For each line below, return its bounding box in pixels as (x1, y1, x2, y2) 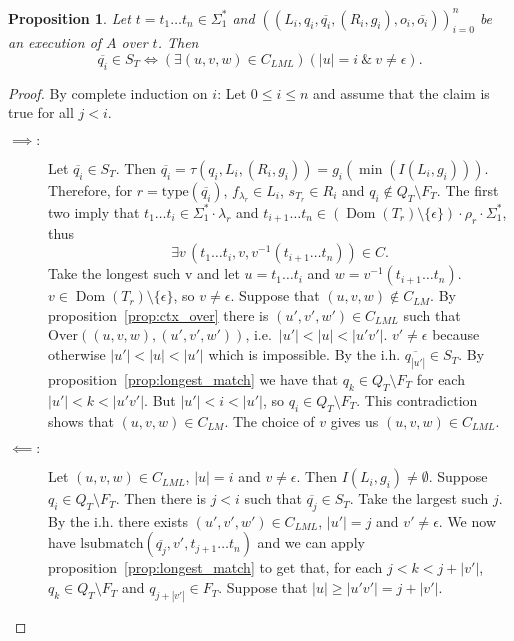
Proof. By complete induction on (8, 82, 208, 103)
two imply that (48, 201, 140, 222)
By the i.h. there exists (48, 510, 188, 531)
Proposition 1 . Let (8, 7, 131, 28)
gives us (330, 410, 379, 431)
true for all (8, 102, 74, 123)
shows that (48, 410, 114, 431)
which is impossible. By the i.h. (208, 344, 401, 365)
